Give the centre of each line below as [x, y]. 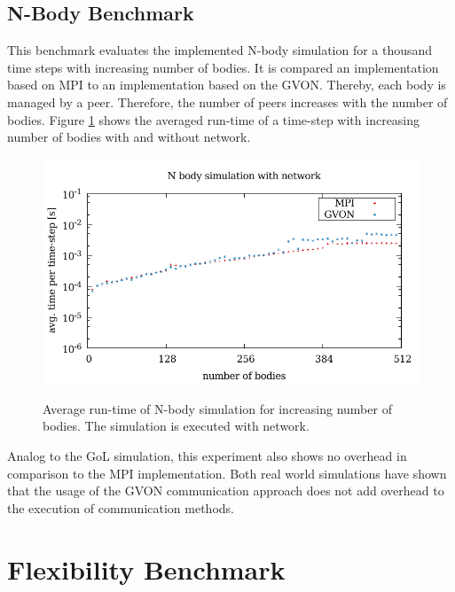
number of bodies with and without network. [129, 137]
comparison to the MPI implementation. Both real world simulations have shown [227, 473]
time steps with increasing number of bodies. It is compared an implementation [223, 67]
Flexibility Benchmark [146, 569]
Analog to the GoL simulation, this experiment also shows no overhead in [207, 455]
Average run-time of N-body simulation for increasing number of [217, 408]
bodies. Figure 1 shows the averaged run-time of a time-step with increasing [214, 119]
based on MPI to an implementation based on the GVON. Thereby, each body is [227, 85]
